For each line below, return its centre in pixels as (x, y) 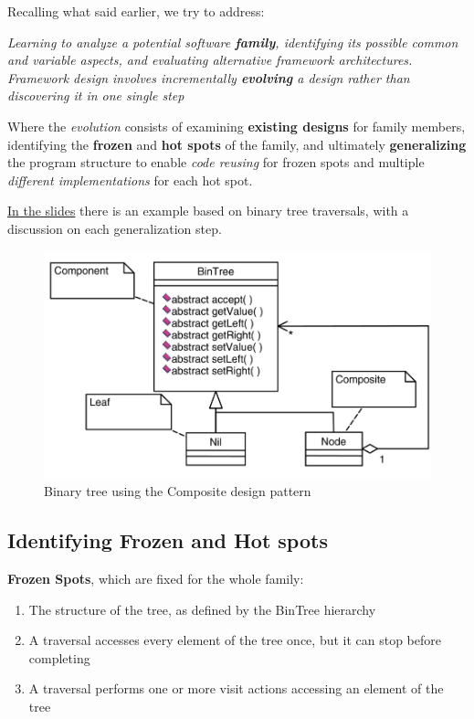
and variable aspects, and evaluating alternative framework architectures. (210, 60)
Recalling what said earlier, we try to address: (136, 11)
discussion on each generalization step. (115, 228)
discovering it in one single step (96, 95)
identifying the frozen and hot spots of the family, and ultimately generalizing (237, 144)
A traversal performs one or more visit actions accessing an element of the (236, 688)
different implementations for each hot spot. (130, 180)
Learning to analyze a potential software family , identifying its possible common (233, 42)
